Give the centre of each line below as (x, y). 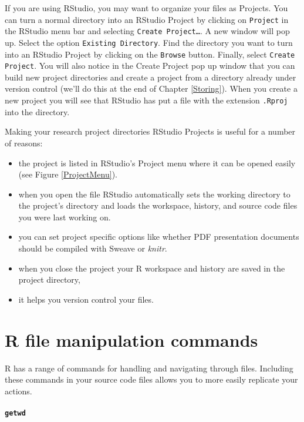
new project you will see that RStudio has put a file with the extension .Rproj (146, 100)
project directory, (49, 279)
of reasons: (24, 143)
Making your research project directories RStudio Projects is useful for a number (150, 131)
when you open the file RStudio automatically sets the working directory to (154, 194)
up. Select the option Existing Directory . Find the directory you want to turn (149, 42)
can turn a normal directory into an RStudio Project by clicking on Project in (147, 19)
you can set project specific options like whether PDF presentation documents (159, 237)
